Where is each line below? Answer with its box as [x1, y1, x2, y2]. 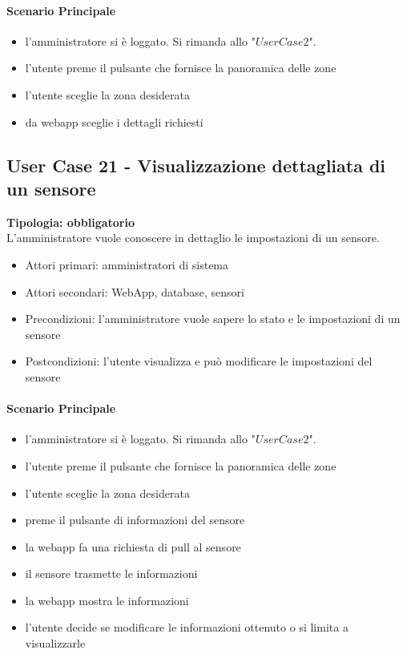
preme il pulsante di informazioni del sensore [25, 511, 245, 528]
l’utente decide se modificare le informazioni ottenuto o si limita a [25, 619, 349, 636]
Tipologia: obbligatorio [6, 213, 135, 230]
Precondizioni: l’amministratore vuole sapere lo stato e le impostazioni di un [25, 310, 401, 327]
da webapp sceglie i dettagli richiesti [25, 113, 203, 130]
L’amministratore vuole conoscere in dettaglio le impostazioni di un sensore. [6, 229, 380, 246]
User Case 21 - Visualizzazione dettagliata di [6, 152, 386, 177]
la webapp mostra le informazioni [25, 591, 189, 608]
